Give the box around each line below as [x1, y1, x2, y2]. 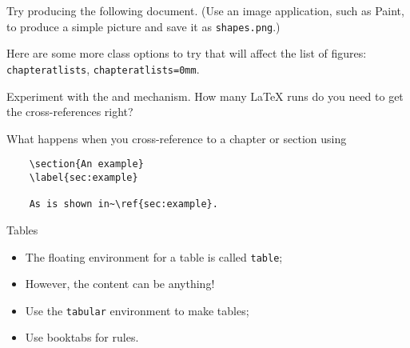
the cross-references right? [6, 103, 133, 120]
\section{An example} [29, 158, 144, 170]
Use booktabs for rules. [25, 329, 139, 346]
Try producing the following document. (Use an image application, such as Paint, [6, 2, 404, 18]
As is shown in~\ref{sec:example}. [29, 198, 218, 210]
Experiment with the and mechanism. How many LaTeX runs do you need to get [6, 87, 404, 104]
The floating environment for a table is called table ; [25, 248, 283, 265]
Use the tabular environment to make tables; [25, 302, 249, 318]
